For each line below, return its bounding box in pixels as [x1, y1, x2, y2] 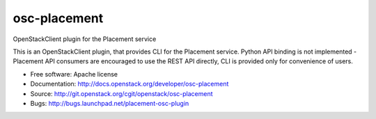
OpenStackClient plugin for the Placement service [13, 35, 157, 43]
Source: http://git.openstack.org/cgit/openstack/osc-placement [30, 89, 213, 97]
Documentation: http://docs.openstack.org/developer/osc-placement [30, 80, 229, 88]
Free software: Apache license [30, 70, 118, 78]
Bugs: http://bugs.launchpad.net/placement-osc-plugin [30, 99, 189, 107]
